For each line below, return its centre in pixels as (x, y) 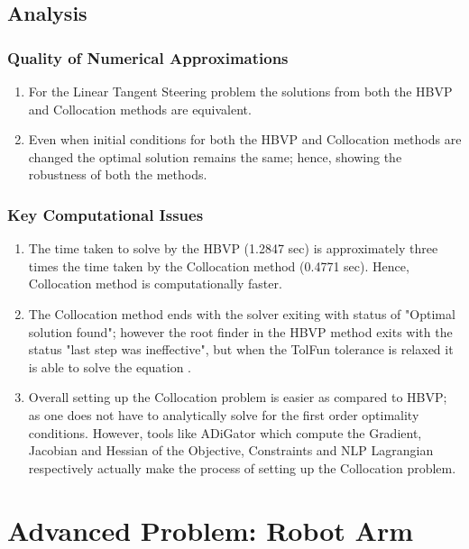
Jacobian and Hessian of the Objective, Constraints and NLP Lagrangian (231, 450)
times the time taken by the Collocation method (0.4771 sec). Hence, (219, 265)
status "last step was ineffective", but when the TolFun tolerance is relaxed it (241, 349)
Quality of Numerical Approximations (148, 57)
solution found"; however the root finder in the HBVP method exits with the (240, 331)
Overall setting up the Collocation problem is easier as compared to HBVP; (238, 397)
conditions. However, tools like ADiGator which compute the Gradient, (225, 432)
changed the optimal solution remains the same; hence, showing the (215, 156)
